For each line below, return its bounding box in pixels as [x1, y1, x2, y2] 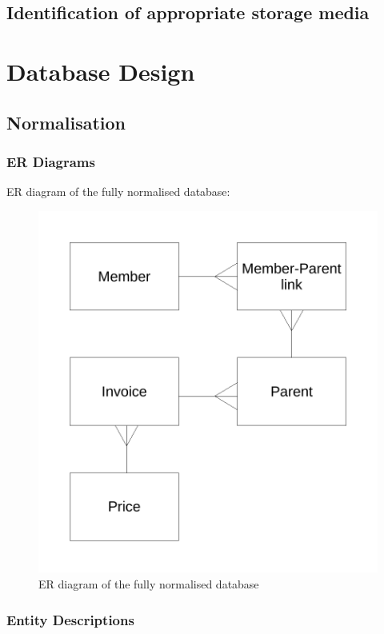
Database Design [6, 54, 195, 87]
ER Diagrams [6, 151, 95, 171]
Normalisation [6, 110, 126, 134]
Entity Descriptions [6, 609, 134, 629]
